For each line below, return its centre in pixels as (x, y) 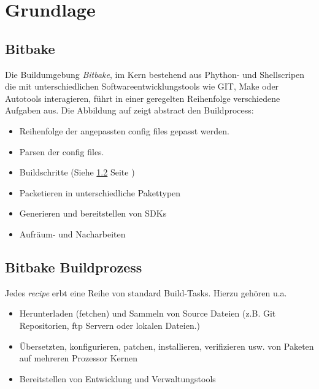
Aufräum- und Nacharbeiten (72, 233)
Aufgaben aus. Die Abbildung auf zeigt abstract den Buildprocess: (129, 110)
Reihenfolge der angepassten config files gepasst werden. (124, 130)
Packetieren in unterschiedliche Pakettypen (100, 192)
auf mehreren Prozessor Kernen (79, 358)
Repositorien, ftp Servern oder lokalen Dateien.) (110, 325)
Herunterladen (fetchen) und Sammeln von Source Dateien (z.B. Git (148, 313)
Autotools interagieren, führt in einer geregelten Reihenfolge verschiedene (143, 98)
